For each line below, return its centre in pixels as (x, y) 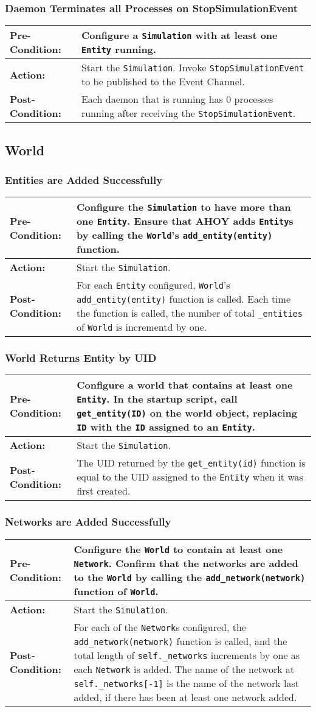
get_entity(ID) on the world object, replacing (187, 413)
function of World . (116, 591)
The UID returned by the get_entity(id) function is (191, 463)
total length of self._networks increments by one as (187, 655)
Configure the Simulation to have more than (184, 207)
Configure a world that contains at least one (185, 385)
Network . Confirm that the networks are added (186, 563)
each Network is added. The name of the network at (184, 669)
